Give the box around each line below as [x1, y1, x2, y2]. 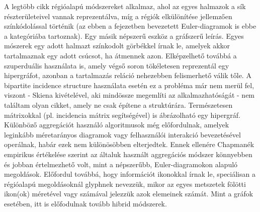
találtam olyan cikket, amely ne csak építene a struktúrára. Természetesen [4, 99, 233, 110]
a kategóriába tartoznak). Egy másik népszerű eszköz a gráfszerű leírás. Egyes [4, 30, 244, 41]
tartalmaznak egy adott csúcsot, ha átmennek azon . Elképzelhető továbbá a [4, 50, 237, 60]
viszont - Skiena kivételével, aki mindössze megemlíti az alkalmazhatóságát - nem [4, 90, 255, 100]
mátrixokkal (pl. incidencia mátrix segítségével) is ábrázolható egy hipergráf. [4, 109, 240, 120]
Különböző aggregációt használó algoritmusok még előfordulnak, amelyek [4, 119, 229, 130]
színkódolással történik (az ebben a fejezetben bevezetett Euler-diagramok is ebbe [4, 21, 256, 31]
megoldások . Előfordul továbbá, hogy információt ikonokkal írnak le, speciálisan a [4, 169, 255, 179]
